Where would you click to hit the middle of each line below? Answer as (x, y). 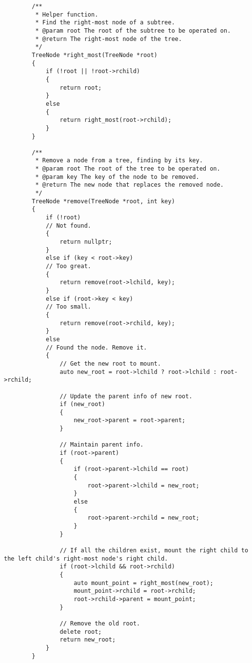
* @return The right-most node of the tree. (109, 39)
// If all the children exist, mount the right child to (154, 550)
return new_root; (88, 640)
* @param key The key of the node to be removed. (117, 177)
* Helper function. (67, 14)
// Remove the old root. (100, 623)
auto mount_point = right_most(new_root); (144, 583)
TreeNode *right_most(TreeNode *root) (95, 55)
